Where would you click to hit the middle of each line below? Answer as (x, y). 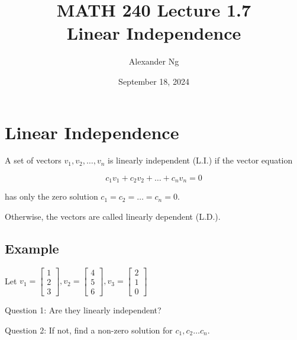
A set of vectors (33, 160)
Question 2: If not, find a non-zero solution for (89, 330)
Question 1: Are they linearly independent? (83, 309)
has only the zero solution (51, 196)
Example (32, 248)
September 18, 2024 (154, 81)
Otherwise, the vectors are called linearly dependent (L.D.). (113, 216)
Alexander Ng (154, 61)
